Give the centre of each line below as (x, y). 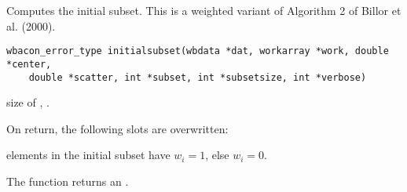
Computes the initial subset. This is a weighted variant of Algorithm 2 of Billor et (204, 10)
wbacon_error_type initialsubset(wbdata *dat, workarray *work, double (198, 51)
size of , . (28, 102)
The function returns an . (68, 181)
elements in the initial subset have (88, 155)
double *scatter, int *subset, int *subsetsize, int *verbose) (198, 77)
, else (217, 155)
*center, (29, 64)
